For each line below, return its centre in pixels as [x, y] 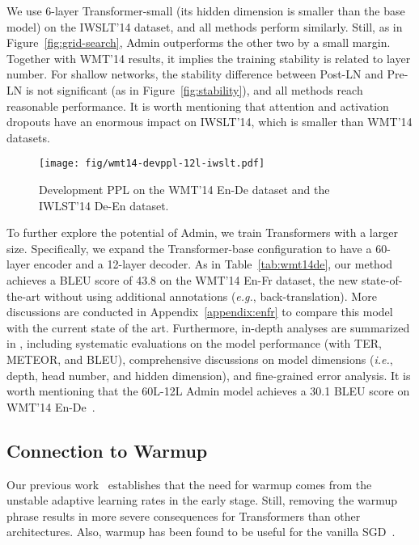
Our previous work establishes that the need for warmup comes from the [189, 484]
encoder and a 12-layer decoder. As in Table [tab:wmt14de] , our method [213, 264]
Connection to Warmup [107, 450]
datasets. [28, 137]
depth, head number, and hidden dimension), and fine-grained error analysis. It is [209, 375]
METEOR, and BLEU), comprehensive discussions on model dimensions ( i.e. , [200, 359]
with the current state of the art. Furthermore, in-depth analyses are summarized [208, 327]
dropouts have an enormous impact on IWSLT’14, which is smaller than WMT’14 [209, 122]
